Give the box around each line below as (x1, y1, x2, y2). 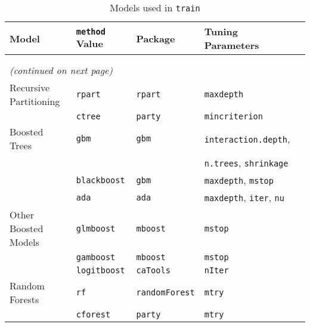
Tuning (204, 24, 238, 38)
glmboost (76, 223, 116, 233)
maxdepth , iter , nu (204, 190, 284, 204)
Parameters (204, 38, 259, 52)
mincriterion (204, 112, 263, 121)
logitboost (76, 266, 125, 275)
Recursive (10, 81, 50, 94)
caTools (136, 266, 170, 275)
